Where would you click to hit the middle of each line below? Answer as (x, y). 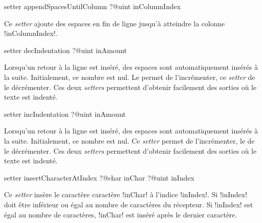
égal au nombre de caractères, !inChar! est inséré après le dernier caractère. (121, 214)
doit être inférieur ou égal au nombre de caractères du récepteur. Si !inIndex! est (129, 204)
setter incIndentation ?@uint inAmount (65, 114)
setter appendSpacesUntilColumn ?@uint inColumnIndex (93, 6)
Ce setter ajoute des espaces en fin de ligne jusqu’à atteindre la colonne (115, 23)
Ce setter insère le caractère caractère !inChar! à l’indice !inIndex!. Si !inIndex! (126, 194)
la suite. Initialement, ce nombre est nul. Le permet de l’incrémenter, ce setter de (130, 77)
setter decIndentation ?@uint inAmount (65, 50)
